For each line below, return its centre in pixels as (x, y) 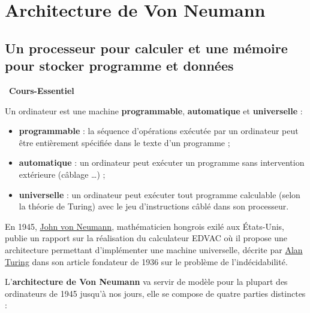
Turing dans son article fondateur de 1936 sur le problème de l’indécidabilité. (146, 261)
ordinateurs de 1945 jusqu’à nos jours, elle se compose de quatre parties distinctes (155, 293)
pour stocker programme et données (119, 66)
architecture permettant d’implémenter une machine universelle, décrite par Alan (154, 249)
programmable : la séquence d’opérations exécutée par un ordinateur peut (159, 131)
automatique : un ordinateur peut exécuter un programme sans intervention (162, 162)
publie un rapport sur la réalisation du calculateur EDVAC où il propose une (146, 238)
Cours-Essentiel (42, 90)
